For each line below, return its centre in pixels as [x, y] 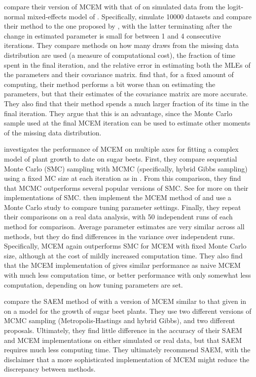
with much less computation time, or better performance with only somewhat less [128, 275]
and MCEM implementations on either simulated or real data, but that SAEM [123, 340]
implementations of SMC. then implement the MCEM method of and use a [118, 197]
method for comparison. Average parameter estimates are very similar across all [124, 227]
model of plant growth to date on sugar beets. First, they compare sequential [121, 158]
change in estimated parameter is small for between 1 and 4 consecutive [112, 35]
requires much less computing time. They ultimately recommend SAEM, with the [127, 350]
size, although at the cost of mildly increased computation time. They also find [123, 255]
